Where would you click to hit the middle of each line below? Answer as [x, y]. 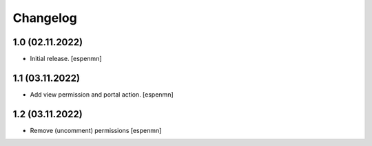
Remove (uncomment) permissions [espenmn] [96, 130]
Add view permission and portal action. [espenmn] [102, 94]
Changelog [45, 18]
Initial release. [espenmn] [66, 59]
